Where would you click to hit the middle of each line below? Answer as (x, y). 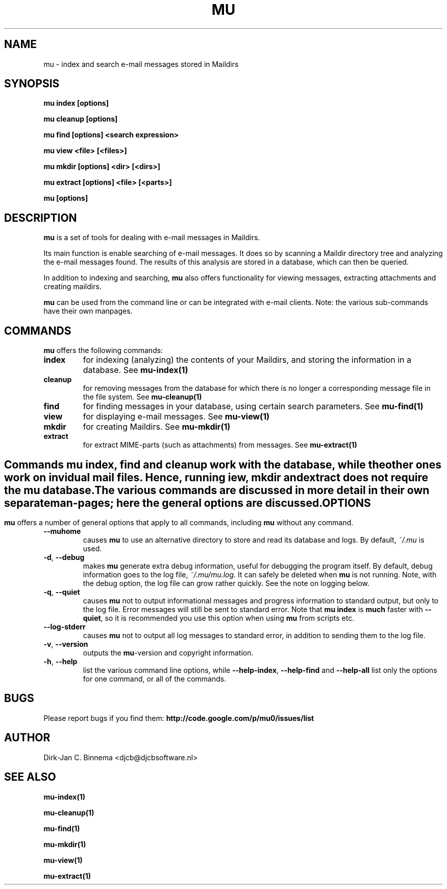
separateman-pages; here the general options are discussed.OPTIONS (188, 503)
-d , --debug (64, 557)
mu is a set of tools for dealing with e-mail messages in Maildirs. (152, 238)
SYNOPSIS (32, 84)
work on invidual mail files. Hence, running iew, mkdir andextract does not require (216, 477)
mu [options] (66, 198)
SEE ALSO (30, 777)
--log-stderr (65, 626)
